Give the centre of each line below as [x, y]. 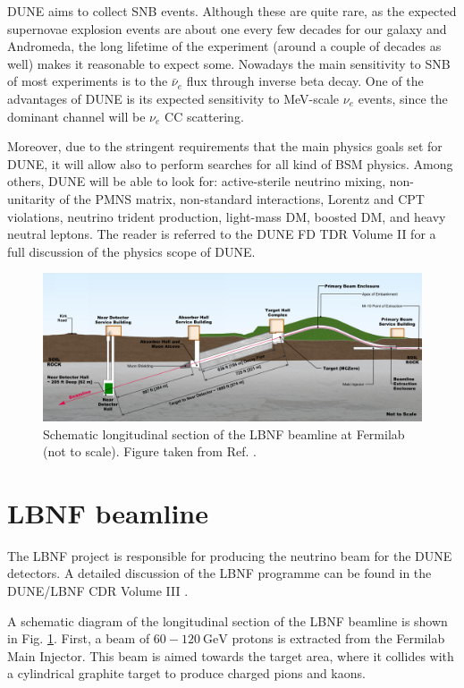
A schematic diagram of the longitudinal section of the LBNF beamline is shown [228, 620]
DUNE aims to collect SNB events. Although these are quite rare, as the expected [232, 11]
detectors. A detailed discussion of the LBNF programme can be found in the [219, 573]
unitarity [31, 198]
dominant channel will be [76, 116]
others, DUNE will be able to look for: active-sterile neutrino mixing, [197, 181]
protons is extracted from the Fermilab [338, 638]
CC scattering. [204, 116]
